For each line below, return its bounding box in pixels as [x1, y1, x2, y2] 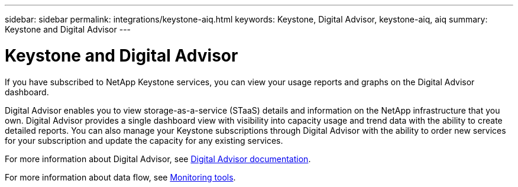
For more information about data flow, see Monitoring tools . [5, 172, 236, 182]
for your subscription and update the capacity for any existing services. [5, 135, 283, 146]
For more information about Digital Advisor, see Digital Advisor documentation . [5, 153, 311, 164]
